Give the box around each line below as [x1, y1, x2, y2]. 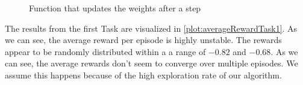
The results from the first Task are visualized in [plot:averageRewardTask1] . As [5, 22, 298, 34]
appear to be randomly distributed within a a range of [5, 45, 206, 57]
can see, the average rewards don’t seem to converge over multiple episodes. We [5, 57, 298, 69]
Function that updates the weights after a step [29, 2, 201, 14]
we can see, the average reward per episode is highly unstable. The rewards [5, 34, 282, 46]
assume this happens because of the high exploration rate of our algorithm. [5, 68, 282, 81]
